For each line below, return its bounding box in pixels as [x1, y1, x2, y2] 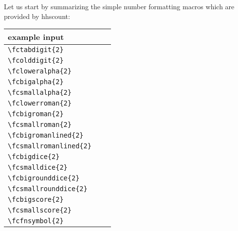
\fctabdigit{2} [8, 46, 64, 54]
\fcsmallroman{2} [8, 121, 72, 129]
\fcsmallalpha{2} [8, 89, 72, 97]
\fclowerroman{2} [8, 99, 72, 107]
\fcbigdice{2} [8, 153, 60, 161]
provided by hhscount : [4, 11, 70, 21]
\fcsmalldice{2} [8, 163, 68, 172]
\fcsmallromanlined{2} [8, 142, 92, 150]
